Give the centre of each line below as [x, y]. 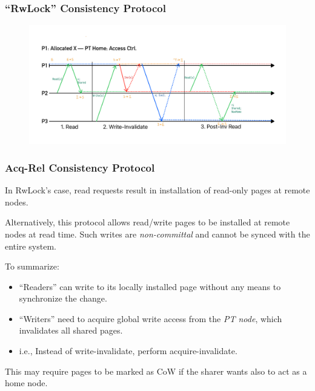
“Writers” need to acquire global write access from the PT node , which [151, 318]
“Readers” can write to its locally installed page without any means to [150, 286]
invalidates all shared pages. [71, 330]
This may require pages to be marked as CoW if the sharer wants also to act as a [156, 371]
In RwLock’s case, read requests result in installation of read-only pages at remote [157, 190]
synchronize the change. [63, 298]
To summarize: [32, 266]
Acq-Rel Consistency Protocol [80, 167]
